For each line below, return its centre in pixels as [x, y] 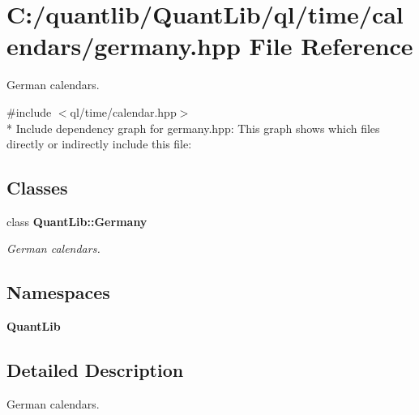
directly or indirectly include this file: [99, 144]
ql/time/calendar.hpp [123, 111]
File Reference [331, 46]
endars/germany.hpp [124, 46]
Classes [37, 188]
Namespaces [58, 292]
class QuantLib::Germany [77, 221]
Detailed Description [95, 370]
